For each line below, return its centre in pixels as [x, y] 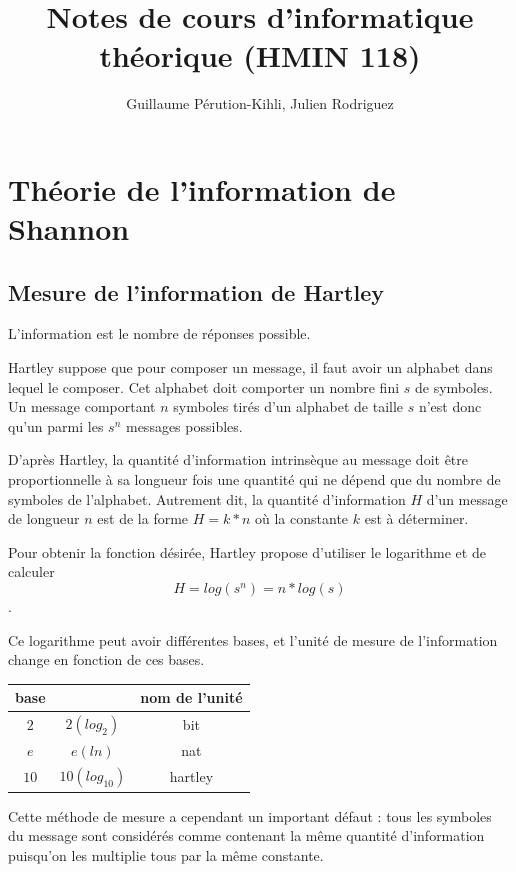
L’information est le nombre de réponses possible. [159, 333]
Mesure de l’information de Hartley [196, 291]
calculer [31, 571]
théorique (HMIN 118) [260, 55]
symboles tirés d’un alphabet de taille [288, 406]
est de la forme [143, 518]
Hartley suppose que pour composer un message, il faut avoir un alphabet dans [250, 367]
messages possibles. [184, 425]
